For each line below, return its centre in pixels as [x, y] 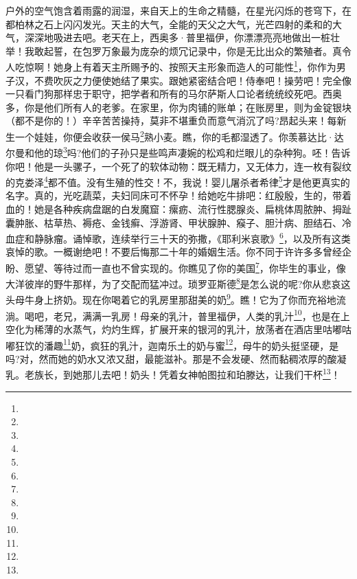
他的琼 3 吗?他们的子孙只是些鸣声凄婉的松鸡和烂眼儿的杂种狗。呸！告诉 [192, 151]
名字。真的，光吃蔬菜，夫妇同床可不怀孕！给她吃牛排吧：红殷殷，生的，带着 [178, 195]
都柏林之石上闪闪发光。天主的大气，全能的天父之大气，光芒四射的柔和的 [169, 24]
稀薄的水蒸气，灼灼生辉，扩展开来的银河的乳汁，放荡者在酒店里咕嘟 [188, 329]
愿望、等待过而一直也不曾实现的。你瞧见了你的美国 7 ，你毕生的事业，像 [185, 266]
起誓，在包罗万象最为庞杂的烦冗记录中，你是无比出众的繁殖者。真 [193, 50]
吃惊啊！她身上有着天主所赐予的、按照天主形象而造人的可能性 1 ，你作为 [175, 66]
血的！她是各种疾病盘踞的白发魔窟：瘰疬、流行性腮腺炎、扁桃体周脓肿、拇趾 [178, 208]
